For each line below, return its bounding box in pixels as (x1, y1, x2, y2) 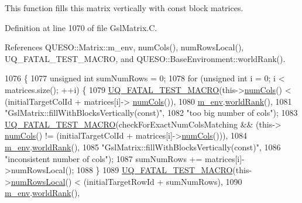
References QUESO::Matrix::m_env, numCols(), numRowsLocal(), (5, 41, 244, 53)
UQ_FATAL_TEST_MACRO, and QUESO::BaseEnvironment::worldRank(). (5, 52, 286, 64)
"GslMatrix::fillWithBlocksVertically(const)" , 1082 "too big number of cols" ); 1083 (5, 106, 298, 119)
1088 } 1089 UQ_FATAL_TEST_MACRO (76, 164, 233, 176)
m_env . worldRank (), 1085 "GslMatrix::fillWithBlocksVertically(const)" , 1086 (5, 140, 281, 153)
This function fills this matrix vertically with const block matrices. (5, 2, 243, 13)
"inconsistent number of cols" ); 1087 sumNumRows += (5, 152, 203, 164)
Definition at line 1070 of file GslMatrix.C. (5, 21, 157, 33)
